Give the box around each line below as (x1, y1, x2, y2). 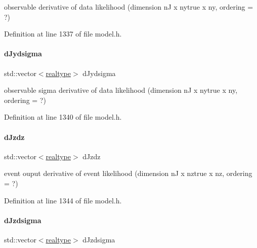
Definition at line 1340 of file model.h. (4, 112, 122, 122)
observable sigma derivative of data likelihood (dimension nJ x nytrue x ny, (4, 85, 238, 95)
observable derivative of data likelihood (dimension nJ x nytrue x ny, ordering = (4, 2, 253, 12)
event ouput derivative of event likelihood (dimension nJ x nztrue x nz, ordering (4, 168, 252, 179)
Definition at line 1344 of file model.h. (4, 195, 122, 205)
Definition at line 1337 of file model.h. (4, 28, 122, 39)
